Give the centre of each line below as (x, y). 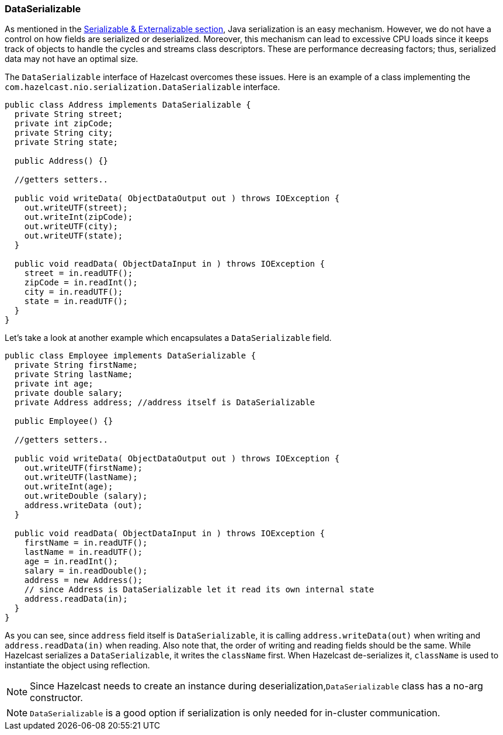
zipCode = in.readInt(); (81, 283)
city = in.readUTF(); (74, 292)
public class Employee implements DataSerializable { (130, 356)
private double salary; (69, 393)
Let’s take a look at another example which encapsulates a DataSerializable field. (168, 338)
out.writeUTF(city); (71, 227)
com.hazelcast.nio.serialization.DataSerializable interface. (143, 87)
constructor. (56, 698)
